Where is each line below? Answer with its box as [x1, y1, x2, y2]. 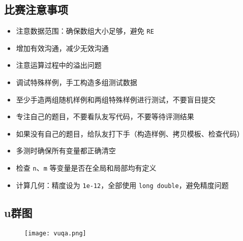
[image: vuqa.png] [24, 229, 86, 237]
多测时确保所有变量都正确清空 [16, 145, 116, 156]
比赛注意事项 [4, 2, 68, 17]
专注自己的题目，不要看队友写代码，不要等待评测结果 [16, 111, 194, 122]
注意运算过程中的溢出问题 [16, 60, 102, 70]
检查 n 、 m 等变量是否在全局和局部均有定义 [16, 163, 157, 173]
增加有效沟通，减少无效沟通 [16, 42, 109, 53]
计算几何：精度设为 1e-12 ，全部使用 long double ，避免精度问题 [16, 179, 229, 190]
